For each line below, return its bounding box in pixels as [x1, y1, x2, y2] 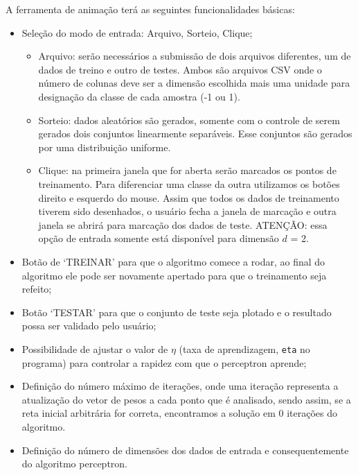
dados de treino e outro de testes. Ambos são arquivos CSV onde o [38, 62, 322, 76]
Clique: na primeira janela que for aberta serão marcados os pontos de [38, 163, 337, 178]
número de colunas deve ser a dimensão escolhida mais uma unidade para [38, 76, 350, 90]
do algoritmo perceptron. [21, 456, 127, 471]
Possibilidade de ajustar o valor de [21, 341, 168, 356]
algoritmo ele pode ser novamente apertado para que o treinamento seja [21, 268, 327, 282]
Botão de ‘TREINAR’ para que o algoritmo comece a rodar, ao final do [21, 254, 325, 268]
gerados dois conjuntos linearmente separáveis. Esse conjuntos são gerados [38, 126, 352, 141]
